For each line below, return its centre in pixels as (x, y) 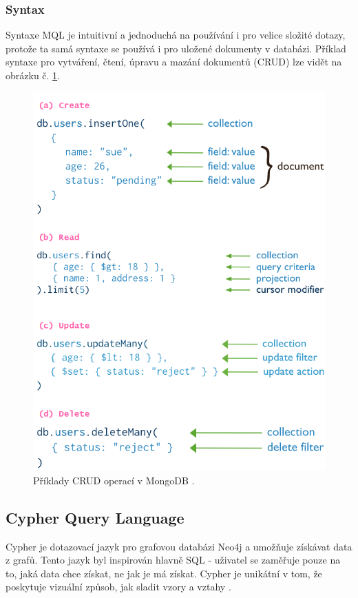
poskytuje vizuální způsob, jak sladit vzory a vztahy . (118, 587)
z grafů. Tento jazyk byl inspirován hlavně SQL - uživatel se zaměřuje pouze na (173, 560)
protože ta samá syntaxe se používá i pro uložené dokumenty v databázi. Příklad (176, 48)
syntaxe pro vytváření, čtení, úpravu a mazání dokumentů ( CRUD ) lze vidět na (174, 62)
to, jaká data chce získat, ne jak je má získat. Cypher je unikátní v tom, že (164, 573)
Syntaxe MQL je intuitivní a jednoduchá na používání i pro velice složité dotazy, (176, 35)
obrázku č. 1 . (33, 75)
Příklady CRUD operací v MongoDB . (114, 480)
